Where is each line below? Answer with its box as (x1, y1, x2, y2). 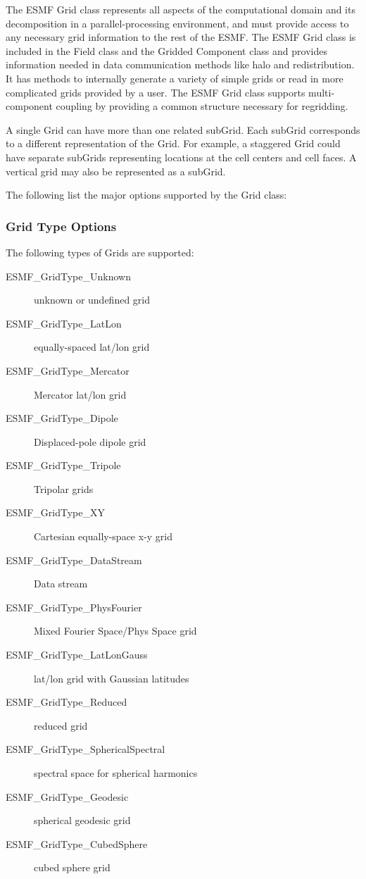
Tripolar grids (34, 481, 94, 496)
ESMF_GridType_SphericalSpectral (6, 742, 165, 756)
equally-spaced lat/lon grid (34, 339, 150, 354)
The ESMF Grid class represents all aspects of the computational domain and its (6, 2, 355, 16)
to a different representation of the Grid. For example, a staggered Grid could (6, 136, 341, 151)
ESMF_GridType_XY (6, 505, 105, 520)
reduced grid (34, 718, 88, 732)
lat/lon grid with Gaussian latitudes (34, 671, 189, 685)
